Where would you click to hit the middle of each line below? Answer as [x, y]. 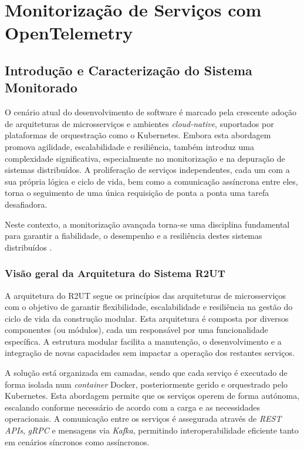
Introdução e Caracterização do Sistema [129, 70]
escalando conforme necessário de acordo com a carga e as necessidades [132, 407]
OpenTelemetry [69, 33]
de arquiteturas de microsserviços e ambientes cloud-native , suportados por [139, 123]
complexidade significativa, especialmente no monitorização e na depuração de [145, 158]
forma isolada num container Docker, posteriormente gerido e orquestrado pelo [146, 384]
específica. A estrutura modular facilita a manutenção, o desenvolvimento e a [143, 341]
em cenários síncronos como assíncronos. [77, 441]
